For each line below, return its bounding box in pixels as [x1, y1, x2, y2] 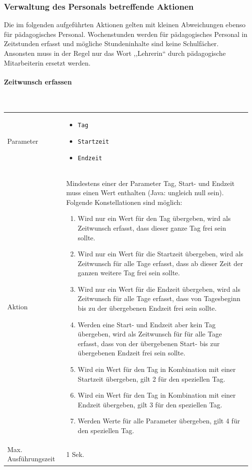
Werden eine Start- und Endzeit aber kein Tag [78, 319, 216, 329]
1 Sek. [66, 449, 84, 459]
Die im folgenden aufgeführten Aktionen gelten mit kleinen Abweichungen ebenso [4, 19, 246, 30]
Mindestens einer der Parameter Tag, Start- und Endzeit [66, 178, 235, 188]
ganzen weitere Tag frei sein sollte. [78, 268, 180, 278]
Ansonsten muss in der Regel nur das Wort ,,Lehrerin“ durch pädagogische [4, 48, 226, 58]
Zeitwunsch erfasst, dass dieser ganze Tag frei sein [78, 222, 226, 233]
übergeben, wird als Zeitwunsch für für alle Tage [78, 329, 222, 339]
